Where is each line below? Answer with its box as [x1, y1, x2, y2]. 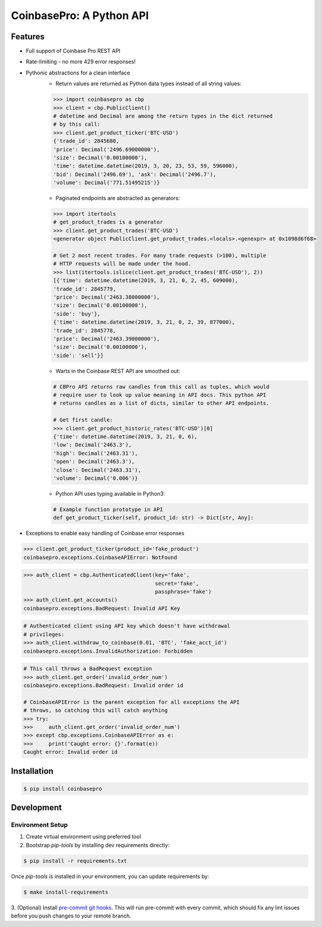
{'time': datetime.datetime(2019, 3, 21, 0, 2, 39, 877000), [53, 319, 235, 325]
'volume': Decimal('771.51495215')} [53, 179, 160, 186]
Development [11, 803, 62, 813]
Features [11, 32, 45, 42]
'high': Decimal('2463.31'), [53, 450, 138, 456]
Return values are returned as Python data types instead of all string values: [55, 80, 242, 87]
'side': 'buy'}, [53, 310, 101, 317]
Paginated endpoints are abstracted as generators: [55, 195, 181, 202]
